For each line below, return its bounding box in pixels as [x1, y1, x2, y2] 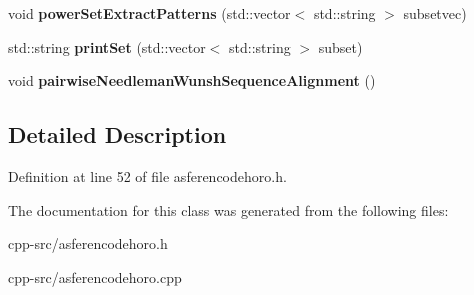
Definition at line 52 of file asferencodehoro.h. [8, 165, 287, 186]
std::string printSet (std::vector [8, 36, 206, 57]
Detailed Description [8, 119, 227, 150]
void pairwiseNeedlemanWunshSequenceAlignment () [8, 70, 376, 91]
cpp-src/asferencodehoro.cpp [8, 266, 182, 287]
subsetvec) [403, 3, 467, 23]
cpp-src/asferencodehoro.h [8, 233, 168, 254]
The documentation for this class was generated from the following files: [8, 199, 449, 220]
